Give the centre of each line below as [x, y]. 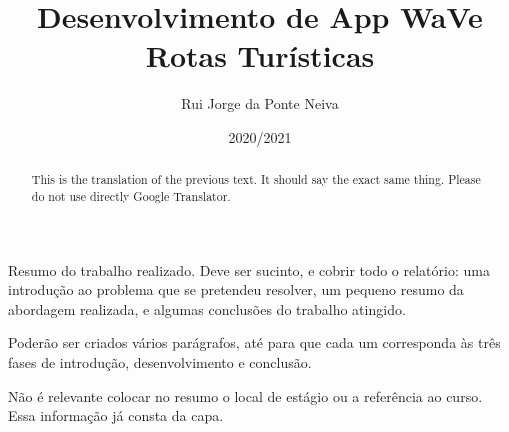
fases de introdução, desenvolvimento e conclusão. [160, 361]
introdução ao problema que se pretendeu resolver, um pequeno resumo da [236, 289]
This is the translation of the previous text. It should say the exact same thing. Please [256, 179]
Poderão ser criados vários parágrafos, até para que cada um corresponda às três [254, 342]
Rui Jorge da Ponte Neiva [260, 103]
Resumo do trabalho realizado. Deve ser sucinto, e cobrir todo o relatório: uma [249, 269]
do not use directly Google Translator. [131, 195]
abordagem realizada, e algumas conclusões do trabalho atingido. [207, 308]
